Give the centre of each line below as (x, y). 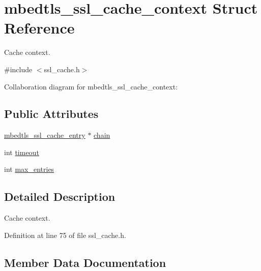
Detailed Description (60, 197)
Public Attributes (51, 114)
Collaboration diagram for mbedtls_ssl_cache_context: (91, 86)
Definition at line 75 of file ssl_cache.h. (65, 235)
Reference (39, 28)
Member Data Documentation (85, 262)
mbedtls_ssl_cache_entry (45, 135)
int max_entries (29, 169)
